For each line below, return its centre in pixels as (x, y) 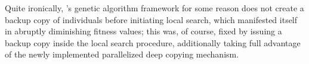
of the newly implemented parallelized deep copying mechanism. (122, 54)
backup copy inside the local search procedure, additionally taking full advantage (153, 42)
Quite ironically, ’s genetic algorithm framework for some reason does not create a (154, 8)
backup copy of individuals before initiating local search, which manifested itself (151, 19)
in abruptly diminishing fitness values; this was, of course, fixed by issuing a (143, 31)
